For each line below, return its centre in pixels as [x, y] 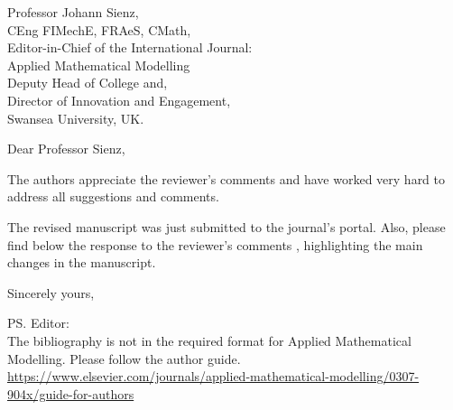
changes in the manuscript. [82, 262]
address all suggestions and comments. [113, 196]
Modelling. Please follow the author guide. [124, 358]
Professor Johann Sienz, [73, 12]
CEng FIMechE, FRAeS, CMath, [99, 29]
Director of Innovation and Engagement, [119, 100]
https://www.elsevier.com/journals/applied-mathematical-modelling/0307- [213, 376]
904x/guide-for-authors [71, 393]
